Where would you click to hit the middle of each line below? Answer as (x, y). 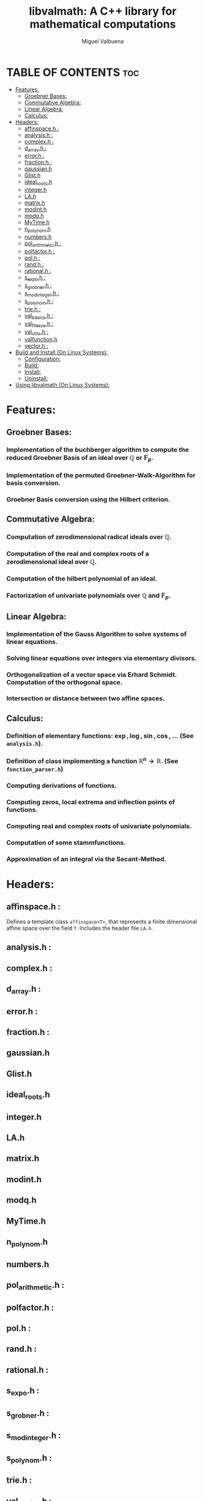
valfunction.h (41, 339)
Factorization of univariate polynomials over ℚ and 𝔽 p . (89, 596)
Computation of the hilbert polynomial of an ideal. (82, 578)
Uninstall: (36, 378)
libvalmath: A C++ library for (103, 11)
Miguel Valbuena (103, 41)
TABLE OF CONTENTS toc (73, 72)
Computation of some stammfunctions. (66, 842)
